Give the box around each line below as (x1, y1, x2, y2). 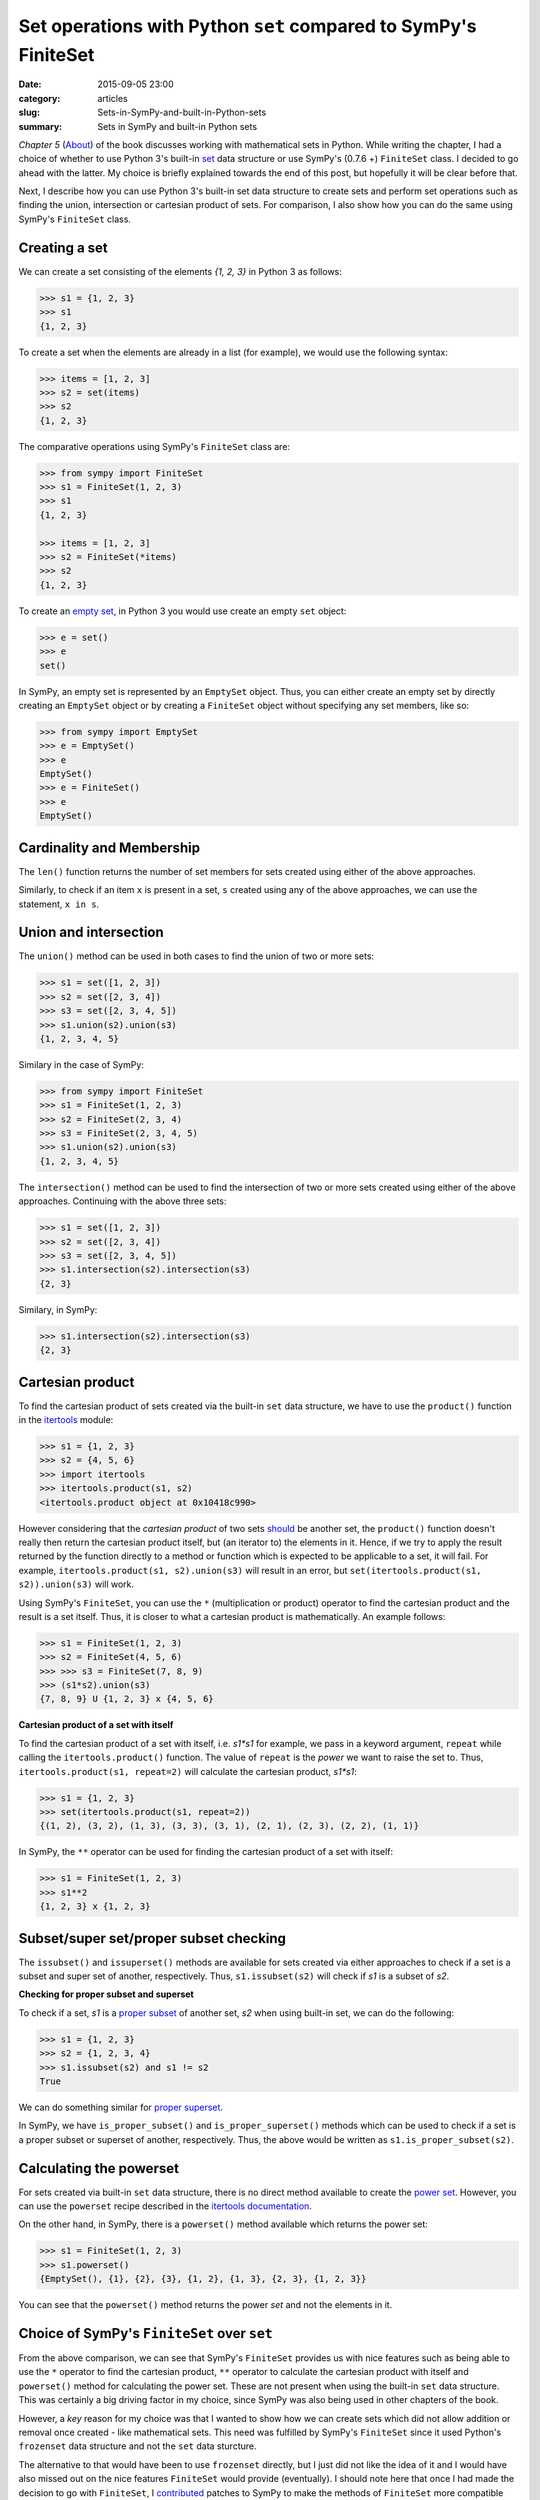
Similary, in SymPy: (18, 1303, 98, 1315)
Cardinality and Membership (18, 839, 200, 856)
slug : (18, 106, 40, 119)
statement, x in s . (18, 898, 100, 910)
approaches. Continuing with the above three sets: (18, 1195, 227, 1207)
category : (18, 92, 61, 104)
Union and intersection (18, 924, 164, 941)
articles (97, 92, 129, 104)
